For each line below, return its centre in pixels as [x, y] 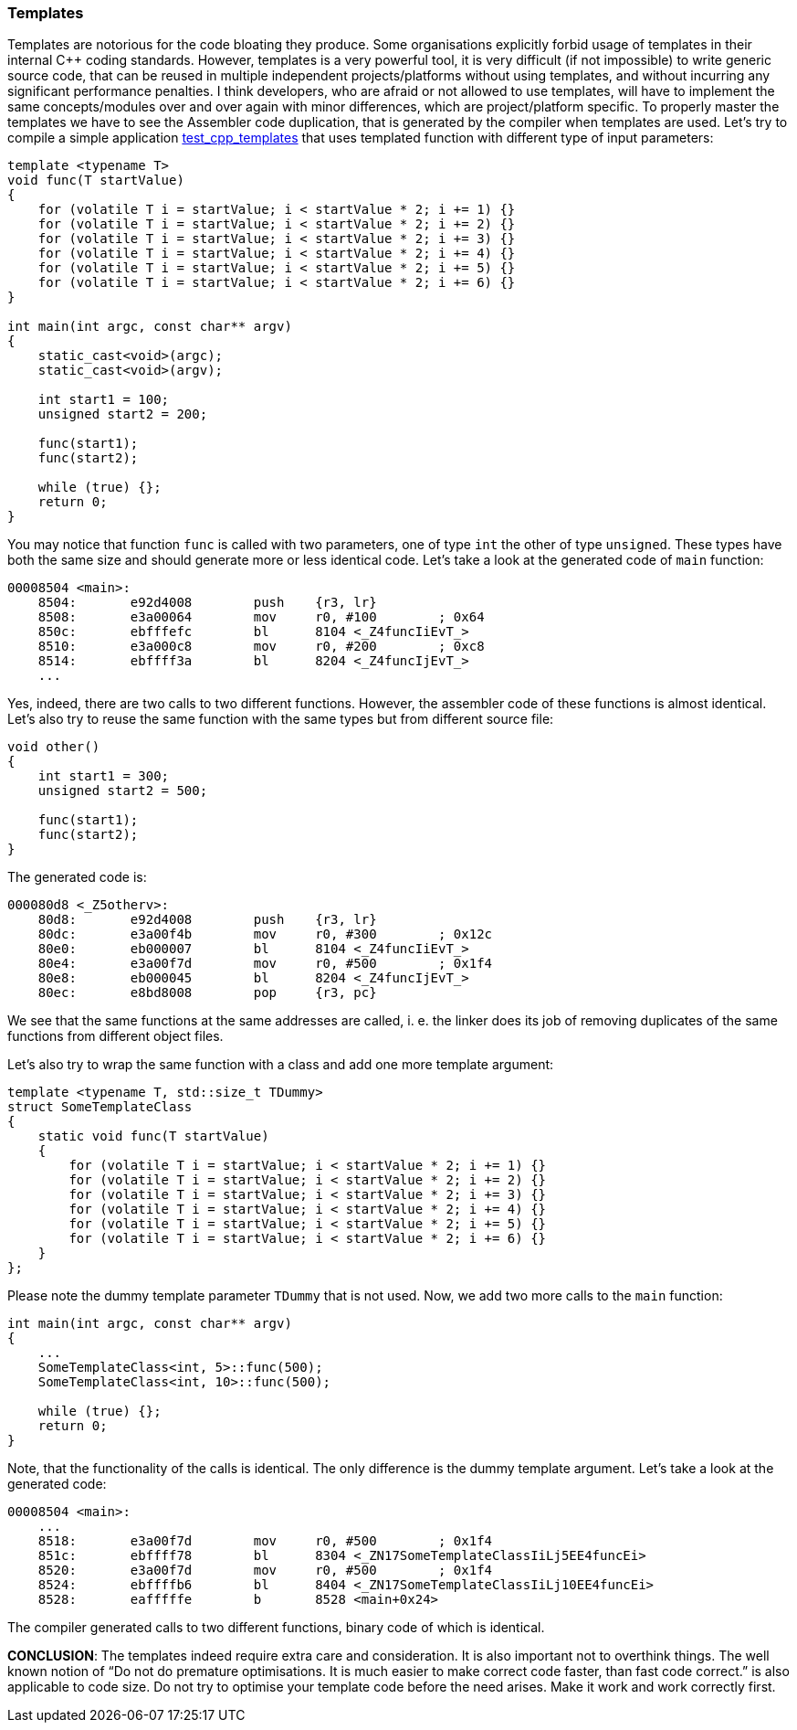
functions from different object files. [115, 1036]
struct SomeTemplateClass [100, 1107]
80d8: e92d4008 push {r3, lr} [207, 920]
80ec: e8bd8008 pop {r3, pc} [207, 993]
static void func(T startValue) [153, 1136]
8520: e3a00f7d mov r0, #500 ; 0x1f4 [265, 1571]
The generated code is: [77, 877]
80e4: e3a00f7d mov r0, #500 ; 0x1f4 [265, 964]
